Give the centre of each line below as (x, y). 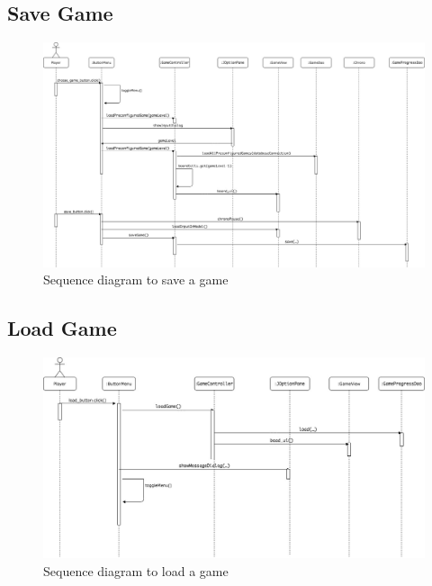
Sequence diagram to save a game (136, 279)
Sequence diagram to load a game (136, 571)
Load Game (62, 328)
